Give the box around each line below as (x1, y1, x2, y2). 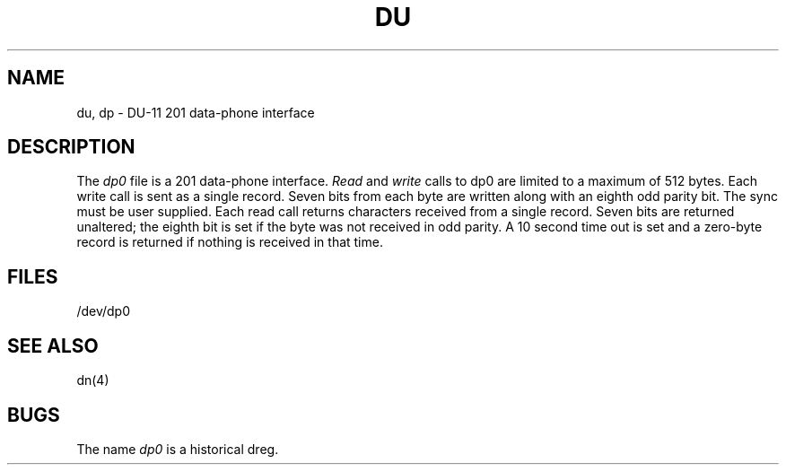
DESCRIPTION (7, 135, 135, 159)
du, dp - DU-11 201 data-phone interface (76, 104, 315, 120)
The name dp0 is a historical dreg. (76, 441, 279, 457)
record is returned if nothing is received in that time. (76, 234, 383, 250)
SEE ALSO (7, 334, 99, 357)
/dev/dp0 (76, 303, 130, 319)
